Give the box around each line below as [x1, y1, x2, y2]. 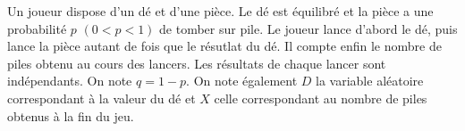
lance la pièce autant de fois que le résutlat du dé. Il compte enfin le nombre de [7, 37, 442, 55]
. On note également [186, 71, 298, 90]
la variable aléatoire [316, 71, 424, 90]
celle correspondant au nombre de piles [214, 88, 427, 107]
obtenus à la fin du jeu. [7, 106, 134, 125]
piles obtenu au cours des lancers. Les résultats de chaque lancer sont [7, 53, 386, 72]
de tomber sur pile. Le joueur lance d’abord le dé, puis [159, 19, 458, 37]
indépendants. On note [7, 71, 132, 90]
